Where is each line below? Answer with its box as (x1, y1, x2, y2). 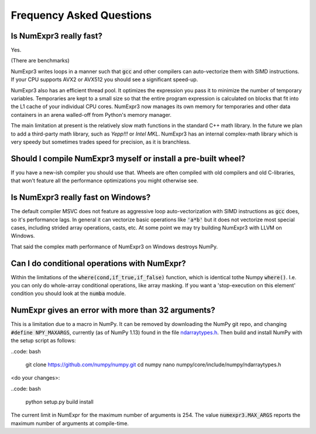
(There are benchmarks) (11, 57, 70, 64)
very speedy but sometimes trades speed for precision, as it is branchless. (11, 138, 191, 145)
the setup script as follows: (11, 337, 76, 344)
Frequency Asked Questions (11, 9, 152, 22)
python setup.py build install (25, 398, 94, 405)
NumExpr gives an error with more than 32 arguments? (11, 305, 216, 315)
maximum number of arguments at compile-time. (11, 419, 129, 426)
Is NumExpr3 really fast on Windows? (11, 193, 151, 203)
